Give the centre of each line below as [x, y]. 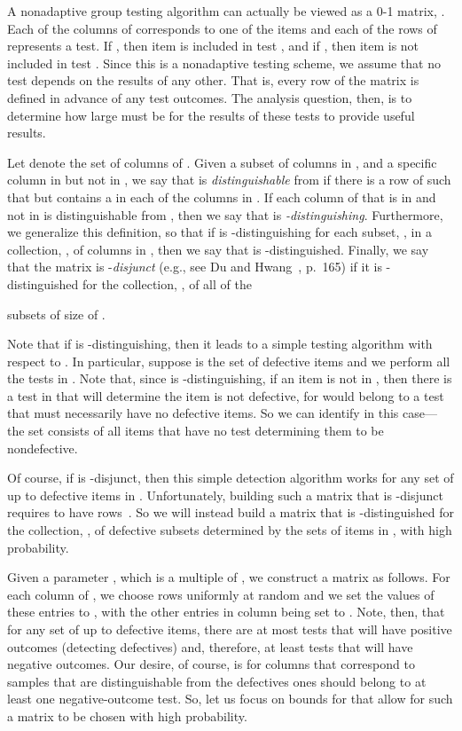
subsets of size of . [56, 314]
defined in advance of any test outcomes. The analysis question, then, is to [210, 97]
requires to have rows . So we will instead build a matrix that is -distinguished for [231, 512]
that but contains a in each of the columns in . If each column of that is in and [222, 197]
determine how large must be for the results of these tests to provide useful [211, 115]
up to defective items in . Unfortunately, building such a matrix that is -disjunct [225, 495]
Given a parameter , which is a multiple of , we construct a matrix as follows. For [229, 577]
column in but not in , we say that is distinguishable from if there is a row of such [229, 180]
